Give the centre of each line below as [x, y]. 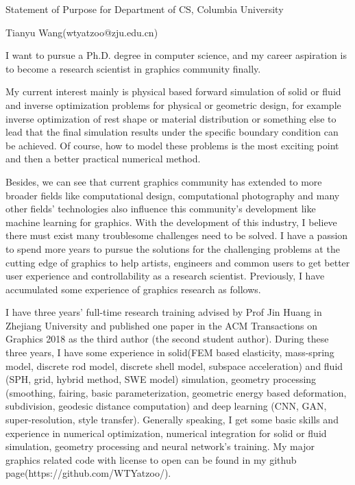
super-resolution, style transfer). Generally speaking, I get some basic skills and [172, 420]
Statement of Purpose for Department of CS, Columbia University [145, 9]
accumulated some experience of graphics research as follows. [133, 289]
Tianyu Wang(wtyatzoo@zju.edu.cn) [82, 32]
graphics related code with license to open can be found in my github [151, 459]
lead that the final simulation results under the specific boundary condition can [172, 132]
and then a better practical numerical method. [103, 159]
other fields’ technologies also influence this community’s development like [161, 209]
